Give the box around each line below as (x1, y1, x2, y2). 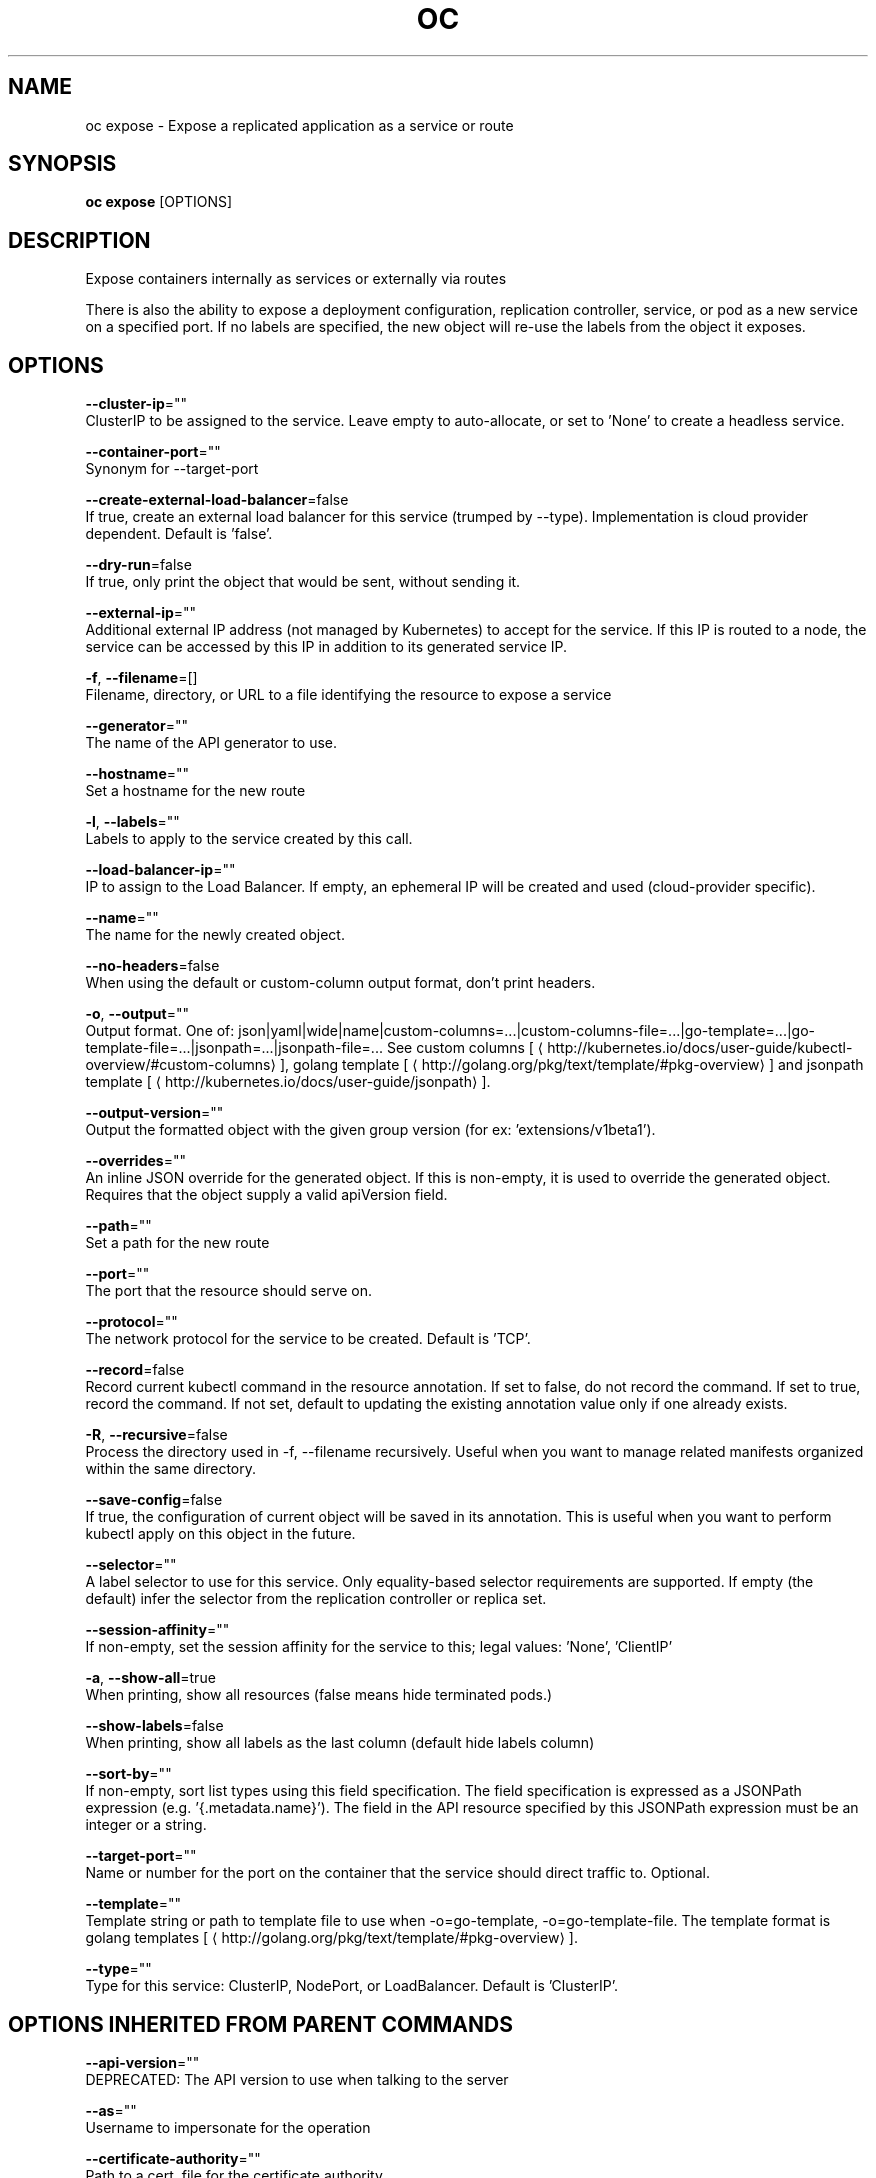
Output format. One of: (85, 1022, 235, 1040)
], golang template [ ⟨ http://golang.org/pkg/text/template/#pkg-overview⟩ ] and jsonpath (279, 1056, 864, 1074)
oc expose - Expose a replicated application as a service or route (85, 116, 514, 134)
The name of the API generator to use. (85, 734, 338, 752)
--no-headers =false (85, 957, 220, 975)
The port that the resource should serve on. (85, 1282, 373, 1300)
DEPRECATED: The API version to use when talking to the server (85, 2070, 509, 2088)
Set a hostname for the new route (85, 782, 306, 800)
